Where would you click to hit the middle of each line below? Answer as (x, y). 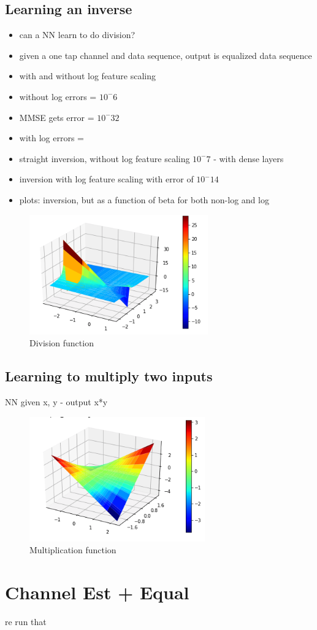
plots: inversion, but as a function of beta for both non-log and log (144, 199)
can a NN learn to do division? (77, 35)
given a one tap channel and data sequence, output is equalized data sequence (166, 55)
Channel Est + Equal (97, 592)
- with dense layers (249, 158)
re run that (26, 621)
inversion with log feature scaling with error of (106, 179)
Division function (62, 343)
